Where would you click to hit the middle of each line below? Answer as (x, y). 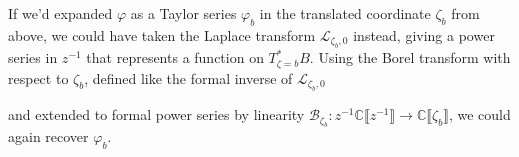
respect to (38, 77)
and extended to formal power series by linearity (156, 114)
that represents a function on (175, 57)
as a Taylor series (183, 13)
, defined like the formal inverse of (188, 77)
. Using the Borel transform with (410, 57)
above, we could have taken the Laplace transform (162, 34)
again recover (48, 136)
